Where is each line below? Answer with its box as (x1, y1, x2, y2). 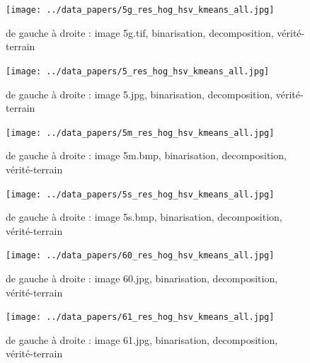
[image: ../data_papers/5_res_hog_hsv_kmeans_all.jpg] (6, 66, 270, 76)
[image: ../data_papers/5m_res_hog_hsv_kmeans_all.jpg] (6, 127, 275, 138)
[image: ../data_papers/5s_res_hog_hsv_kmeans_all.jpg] (6, 189, 275, 200)
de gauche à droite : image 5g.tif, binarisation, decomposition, (6, 25, 274, 40)
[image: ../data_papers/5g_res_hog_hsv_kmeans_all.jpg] (6, 5, 275, 15)
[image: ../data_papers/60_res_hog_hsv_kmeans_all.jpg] (6, 250, 275, 261)
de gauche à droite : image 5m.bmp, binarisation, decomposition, (6, 148, 287, 163)
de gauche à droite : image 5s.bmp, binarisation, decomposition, (6, 209, 282, 224)
